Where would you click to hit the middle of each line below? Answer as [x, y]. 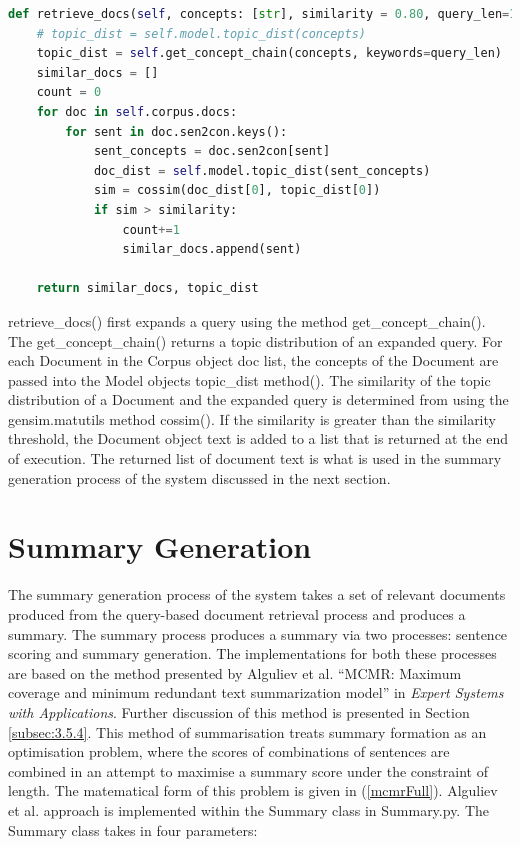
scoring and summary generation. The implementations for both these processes [252, 653]
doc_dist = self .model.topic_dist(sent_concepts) [262, 170]
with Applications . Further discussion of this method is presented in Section [239, 711]
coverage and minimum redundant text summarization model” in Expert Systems [256, 692]
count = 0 [69, 92]
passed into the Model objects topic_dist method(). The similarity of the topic [249, 379]
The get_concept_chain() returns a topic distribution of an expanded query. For [255, 340]
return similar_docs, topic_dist [147, 288]
